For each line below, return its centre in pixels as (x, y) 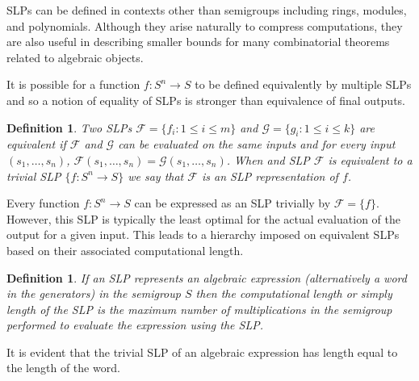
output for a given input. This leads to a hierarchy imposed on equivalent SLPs (203, 234)
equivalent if (36, 144)
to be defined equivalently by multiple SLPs (303, 84)
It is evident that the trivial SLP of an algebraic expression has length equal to (202, 352)
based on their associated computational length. (125, 250)
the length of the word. (63, 368)
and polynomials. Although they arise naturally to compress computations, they (205, 25)
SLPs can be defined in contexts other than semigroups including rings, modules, (207, 10)
